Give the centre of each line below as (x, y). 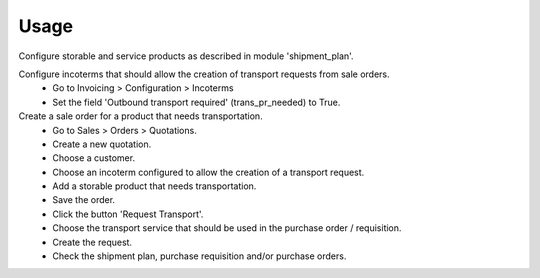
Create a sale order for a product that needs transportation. (141, 116)
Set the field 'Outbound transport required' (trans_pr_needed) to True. (196, 102)
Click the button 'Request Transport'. (128, 214)
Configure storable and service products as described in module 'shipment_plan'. (186, 56)
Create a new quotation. (102, 144)
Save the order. (83, 200)
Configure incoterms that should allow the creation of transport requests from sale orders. (204, 74)
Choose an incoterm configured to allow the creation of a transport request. (208, 172)
